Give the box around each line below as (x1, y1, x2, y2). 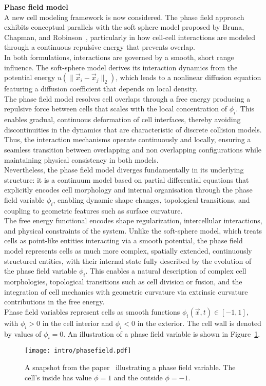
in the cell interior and (42, 317, 113, 328)
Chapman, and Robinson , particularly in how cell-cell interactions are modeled (4, 31, 255, 42)
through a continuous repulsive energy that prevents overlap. (4, 42, 195, 52)
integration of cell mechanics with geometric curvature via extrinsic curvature (4, 286, 248, 297)
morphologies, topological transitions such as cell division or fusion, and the (4, 276, 242, 287)
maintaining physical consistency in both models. (4, 154, 159, 165)
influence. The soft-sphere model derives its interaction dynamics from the (4, 62, 238, 72)
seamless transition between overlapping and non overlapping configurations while (4, 144, 262, 155)
